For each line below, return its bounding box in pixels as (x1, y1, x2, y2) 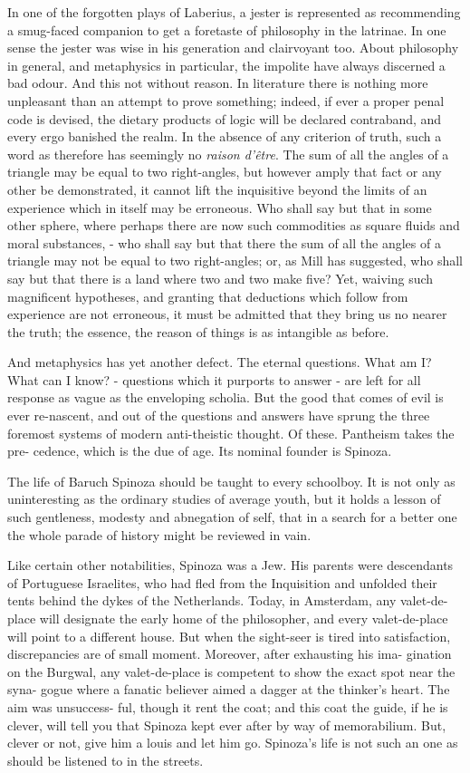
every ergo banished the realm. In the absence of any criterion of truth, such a (7, 127, 442, 146)
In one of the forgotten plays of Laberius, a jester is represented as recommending (7, 3, 461, 21)
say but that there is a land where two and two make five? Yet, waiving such (7, 268, 434, 287)
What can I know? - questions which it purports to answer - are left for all (7, 370, 421, 389)
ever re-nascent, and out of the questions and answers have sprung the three (7, 406, 430, 425)
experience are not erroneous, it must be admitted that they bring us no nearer (7, 304, 447, 324)
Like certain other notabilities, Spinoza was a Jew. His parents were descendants (7, 556, 454, 575)
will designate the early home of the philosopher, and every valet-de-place (39, 609, 448, 627)
